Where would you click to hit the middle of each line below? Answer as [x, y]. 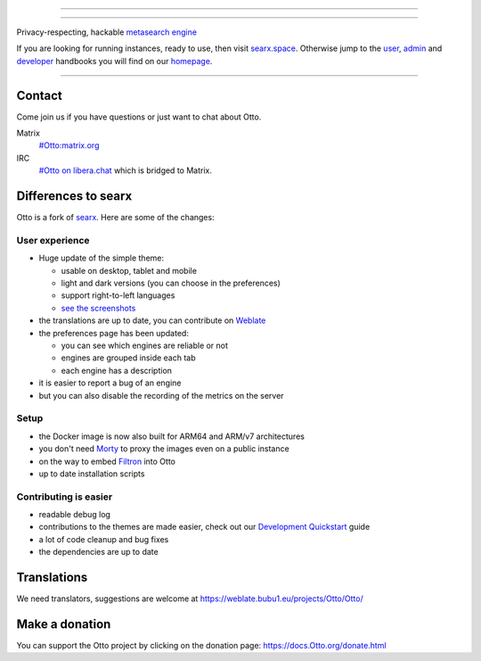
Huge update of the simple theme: [102, 258]
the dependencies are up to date [99, 552]
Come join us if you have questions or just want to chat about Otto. [139, 117]
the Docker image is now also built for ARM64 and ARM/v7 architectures [171, 436]
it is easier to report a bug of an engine [110, 383]
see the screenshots [98, 308]
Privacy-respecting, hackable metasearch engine [107, 32]
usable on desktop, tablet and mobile [129, 270]
